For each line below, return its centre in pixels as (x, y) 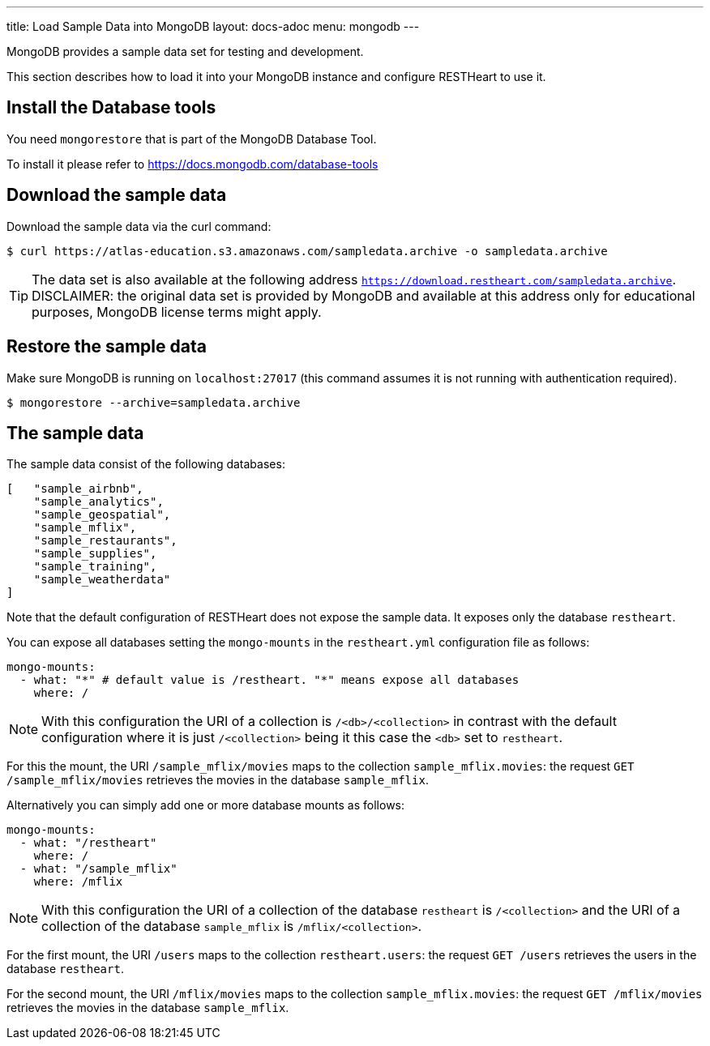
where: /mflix (78, 882)
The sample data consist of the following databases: (146, 464)
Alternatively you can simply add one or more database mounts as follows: (206, 805)
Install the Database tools (111, 108)
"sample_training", (95, 567)
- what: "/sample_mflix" (98, 869)
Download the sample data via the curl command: (139, 226)
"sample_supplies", (95, 554)
